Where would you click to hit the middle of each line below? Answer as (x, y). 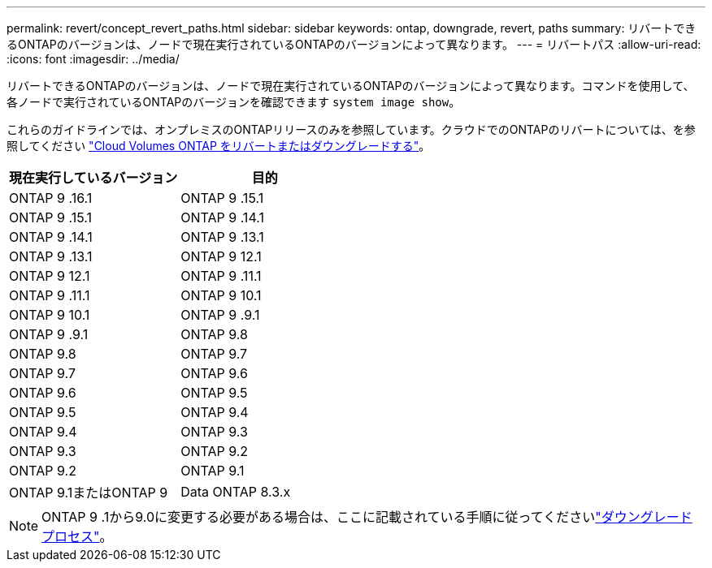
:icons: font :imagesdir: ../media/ (93, 59)
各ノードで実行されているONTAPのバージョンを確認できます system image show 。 (234, 102)
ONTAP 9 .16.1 (51, 198)
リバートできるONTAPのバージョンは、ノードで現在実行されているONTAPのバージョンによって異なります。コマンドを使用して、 (351, 86)
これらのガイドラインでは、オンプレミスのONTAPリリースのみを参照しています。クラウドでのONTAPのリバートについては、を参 (351, 129)
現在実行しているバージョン (93, 178)
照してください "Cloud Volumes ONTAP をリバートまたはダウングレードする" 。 (219, 146)
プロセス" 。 (77, 536)
